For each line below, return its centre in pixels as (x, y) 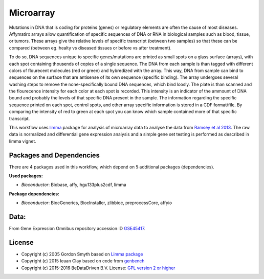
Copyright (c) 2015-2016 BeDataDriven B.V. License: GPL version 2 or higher (98, 268)
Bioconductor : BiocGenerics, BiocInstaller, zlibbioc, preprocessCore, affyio (97, 203)
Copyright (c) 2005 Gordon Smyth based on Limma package (82, 254)
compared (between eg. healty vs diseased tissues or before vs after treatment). (90, 48)
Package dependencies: (34, 194)
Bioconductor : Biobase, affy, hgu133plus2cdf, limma (74, 185)
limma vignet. (22, 141)
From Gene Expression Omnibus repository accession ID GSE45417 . (77, 229)
